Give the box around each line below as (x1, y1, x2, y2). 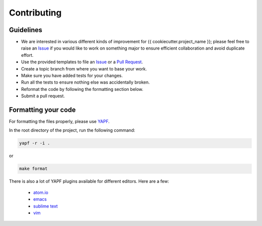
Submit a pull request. (21, 93, 65, 99)
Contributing (9, 7, 62, 18)
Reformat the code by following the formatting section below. (21, 86, 144, 92)
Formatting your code (9, 106, 76, 114)
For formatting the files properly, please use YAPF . (9, 119, 110, 124)
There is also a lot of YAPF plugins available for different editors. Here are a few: (9, 178, 169, 184)
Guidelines (9, 26, 42, 34)
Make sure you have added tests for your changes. (21, 73, 123, 79)
